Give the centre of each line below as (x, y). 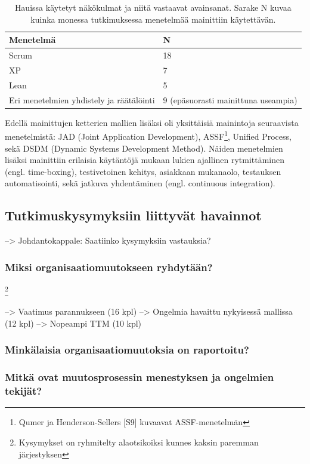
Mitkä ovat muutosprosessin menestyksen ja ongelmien (139, 377)
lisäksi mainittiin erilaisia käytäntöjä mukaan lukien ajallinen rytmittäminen (145, 160)
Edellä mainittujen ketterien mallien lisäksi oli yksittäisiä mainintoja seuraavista (152, 122)
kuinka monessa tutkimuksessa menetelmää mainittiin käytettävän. (153, 19)
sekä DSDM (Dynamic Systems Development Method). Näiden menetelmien (144, 148)
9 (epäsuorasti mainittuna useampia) (230, 99)
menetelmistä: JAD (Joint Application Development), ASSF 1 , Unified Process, (148, 135)
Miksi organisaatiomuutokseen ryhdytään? (109, 267)
